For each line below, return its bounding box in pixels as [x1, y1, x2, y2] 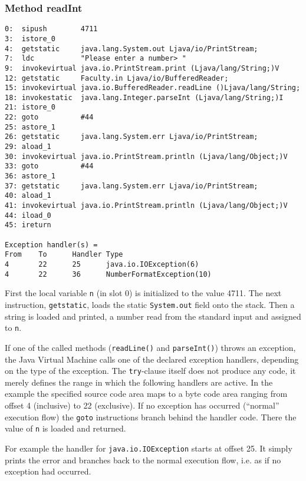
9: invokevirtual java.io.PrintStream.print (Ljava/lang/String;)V [5, 64, 279, 72]
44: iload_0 [5, 211, 51, 220]
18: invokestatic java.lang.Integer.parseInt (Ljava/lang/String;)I [5, 93, 284, 102]
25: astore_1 [5, 122, 55, 131]
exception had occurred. [5, 465, 91, 477]
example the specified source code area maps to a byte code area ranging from [5, 387, 288, 400]
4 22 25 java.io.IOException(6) [5, 260, 199, 268]
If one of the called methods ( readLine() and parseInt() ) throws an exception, [5, 341, 296, 353]
